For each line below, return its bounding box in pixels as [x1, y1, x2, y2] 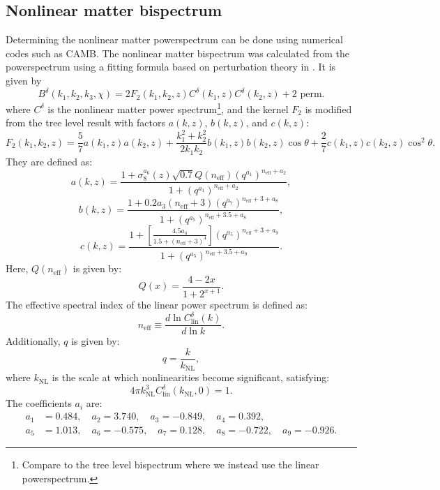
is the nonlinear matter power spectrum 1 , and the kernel [47, 100, 289, 116]
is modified [305, 101, 352, 116]
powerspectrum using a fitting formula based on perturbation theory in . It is [6, 59, 336, 74]
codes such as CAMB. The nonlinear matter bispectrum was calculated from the [6, 45, 350, 60]
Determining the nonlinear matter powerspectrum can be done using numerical [6, 32, 343, 47]
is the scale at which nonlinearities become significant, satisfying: [52, 370, 330, 385]
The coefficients [6, 396, 72, 410]
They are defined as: [6, 154, 93, 168]
